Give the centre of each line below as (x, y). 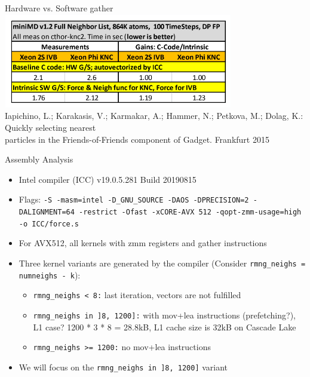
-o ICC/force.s (49, 224)
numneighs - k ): (50, 275)
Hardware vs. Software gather (59, 8)
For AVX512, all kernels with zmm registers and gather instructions (143, 243)
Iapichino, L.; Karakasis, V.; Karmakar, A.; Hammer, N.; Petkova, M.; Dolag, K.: (154, 116)
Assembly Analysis (39, 159)
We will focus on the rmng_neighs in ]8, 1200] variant (123, 367)
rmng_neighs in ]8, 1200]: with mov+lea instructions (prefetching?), (164, 315)
